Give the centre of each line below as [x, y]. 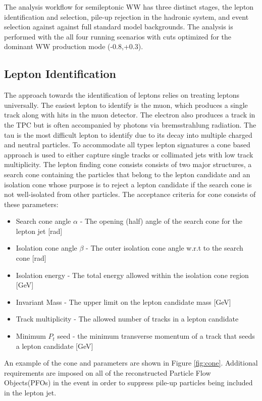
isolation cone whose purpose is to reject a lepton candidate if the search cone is [128, 184]
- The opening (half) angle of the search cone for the [161, 221]
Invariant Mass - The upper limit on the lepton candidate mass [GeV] [123, 302]
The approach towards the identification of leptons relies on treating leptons [122, 95]
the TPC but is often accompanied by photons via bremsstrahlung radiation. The [130, 124]
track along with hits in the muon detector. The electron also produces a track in [130, 115]
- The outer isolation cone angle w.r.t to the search [165, 248]
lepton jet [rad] [39, 231]
